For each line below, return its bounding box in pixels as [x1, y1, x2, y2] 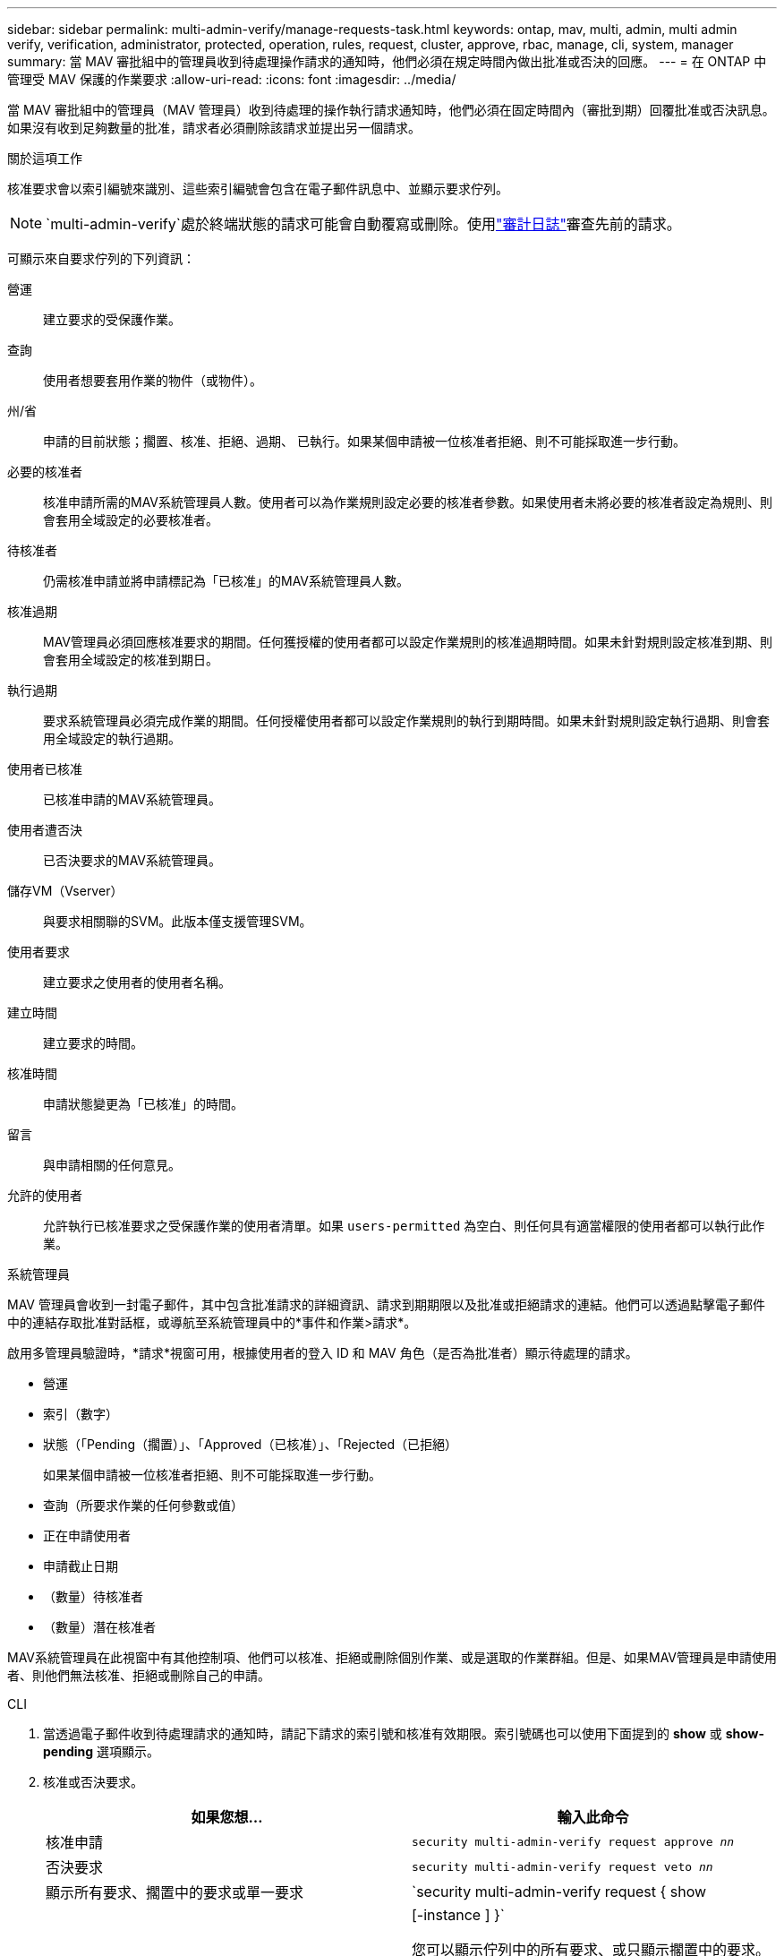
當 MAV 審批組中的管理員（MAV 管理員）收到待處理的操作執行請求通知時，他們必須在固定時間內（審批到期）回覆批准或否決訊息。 [7, 102, 775, 117]
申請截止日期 [43, 1558, 118, 1574]
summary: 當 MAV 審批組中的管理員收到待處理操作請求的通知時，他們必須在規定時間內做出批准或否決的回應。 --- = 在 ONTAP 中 [7, 54, 767, 69]
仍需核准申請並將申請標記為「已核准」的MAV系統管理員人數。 [43, 573, 410, 588]
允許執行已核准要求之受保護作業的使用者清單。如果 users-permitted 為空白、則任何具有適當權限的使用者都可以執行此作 [43, 1218, 765, 1233]
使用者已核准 [7, 761, 82, 776]
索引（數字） [43, 1406, 118, 1421]
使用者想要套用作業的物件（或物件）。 [43, 373, 262, 388]
